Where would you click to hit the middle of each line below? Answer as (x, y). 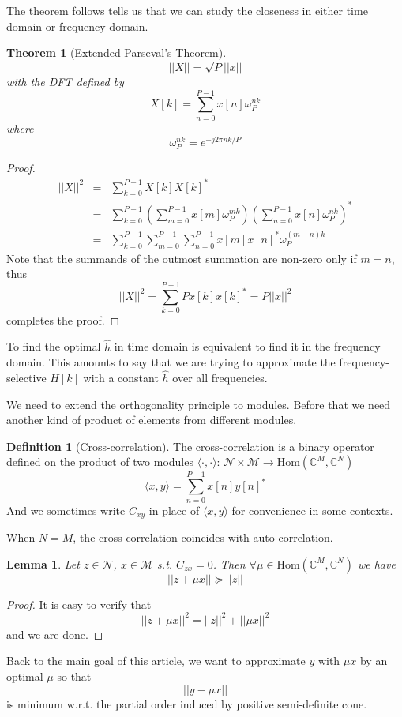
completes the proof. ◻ (63, 319)
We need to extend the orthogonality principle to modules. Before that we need (199, 404)
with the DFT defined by (65, 81)
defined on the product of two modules (100, 462)
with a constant (121, 378)
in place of (174, 510)
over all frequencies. (220, 378)
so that (74, 676)
